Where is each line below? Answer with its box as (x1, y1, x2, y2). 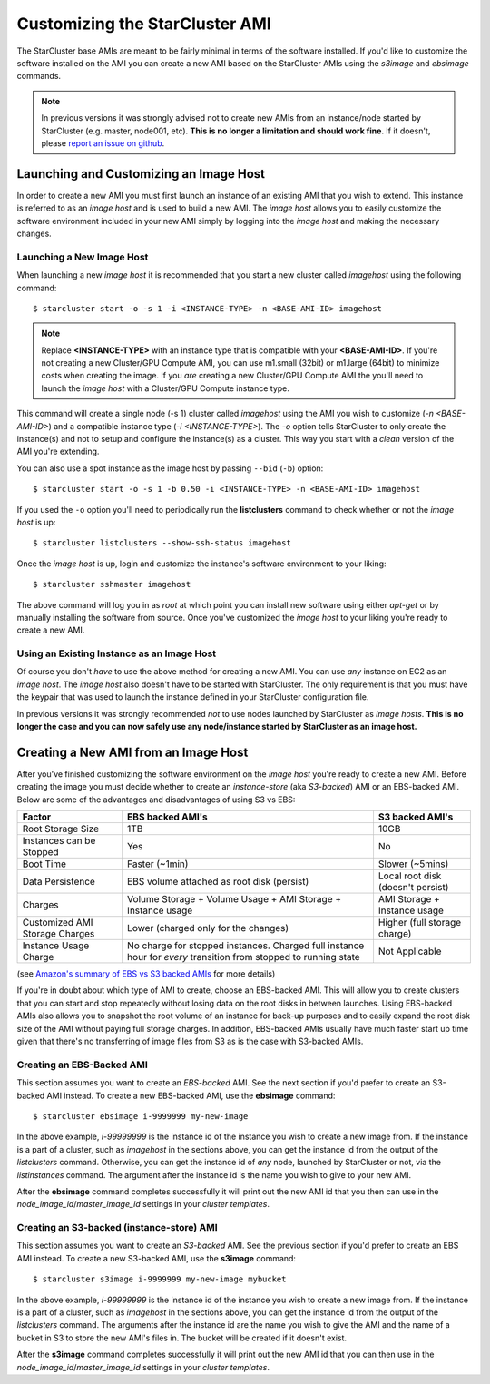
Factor (22, 810, 52, 823)
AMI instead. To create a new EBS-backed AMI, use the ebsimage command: (46, 1090, 336, 1101)
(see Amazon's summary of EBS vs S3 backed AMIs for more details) (16, 968, 276, 979)
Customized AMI (22, 917, 93, 929)
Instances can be (22, 835, 96, 848)
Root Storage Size (22, 822, 100, 835)
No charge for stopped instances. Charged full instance (127, 939, 365, 952)
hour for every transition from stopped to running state (127, 951, 360, 964)
